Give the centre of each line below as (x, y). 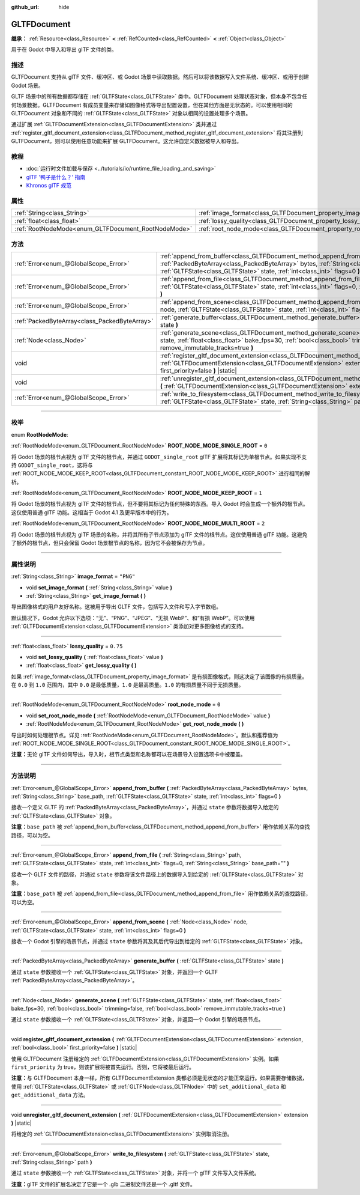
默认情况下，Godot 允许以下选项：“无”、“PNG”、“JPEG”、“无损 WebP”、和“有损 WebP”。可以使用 (133, 618)
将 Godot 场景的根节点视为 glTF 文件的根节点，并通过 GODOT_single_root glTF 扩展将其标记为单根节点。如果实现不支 (159, 457)
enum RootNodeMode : (40, 434)
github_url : (25, 7)
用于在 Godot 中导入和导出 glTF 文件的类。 (64, 50)
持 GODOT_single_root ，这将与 (52, 465)
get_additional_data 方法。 (50, 1095)
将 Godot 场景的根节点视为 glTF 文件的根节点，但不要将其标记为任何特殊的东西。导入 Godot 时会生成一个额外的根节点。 (160, 504)
